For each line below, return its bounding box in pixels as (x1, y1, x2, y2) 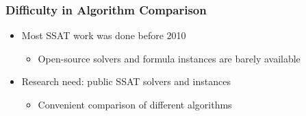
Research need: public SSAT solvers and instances (21, 74, 231, 89)
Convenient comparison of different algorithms (38, 97, 232, 111)
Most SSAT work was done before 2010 (21, 28, 186, 43)
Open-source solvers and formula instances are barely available (38, 51, 301, 65)
